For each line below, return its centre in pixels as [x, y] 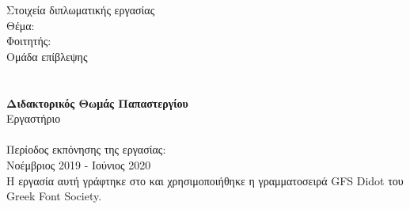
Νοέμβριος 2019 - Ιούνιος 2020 [79, 164]
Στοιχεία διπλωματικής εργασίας [81, 9]
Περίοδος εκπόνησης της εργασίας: [86, 149]
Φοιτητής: [29, 41]
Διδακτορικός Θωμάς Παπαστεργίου [97, 103]
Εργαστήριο [34, 118]
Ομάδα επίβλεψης [47, 56]
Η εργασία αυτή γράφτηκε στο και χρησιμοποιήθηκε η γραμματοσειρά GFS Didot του [205, 180]
